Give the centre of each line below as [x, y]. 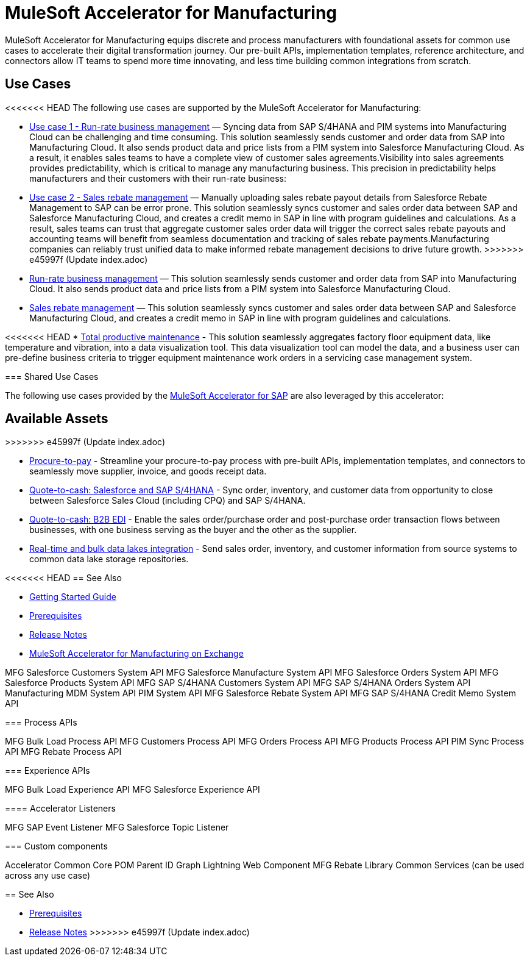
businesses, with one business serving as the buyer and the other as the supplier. [193, 530]
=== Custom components [56, 846]
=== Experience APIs [48, 771]
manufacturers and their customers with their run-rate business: [158, 178]
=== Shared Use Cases [52, 376]
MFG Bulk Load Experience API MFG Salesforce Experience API [132, 790]
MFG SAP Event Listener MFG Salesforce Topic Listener [117, 827]
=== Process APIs [41, 723]
